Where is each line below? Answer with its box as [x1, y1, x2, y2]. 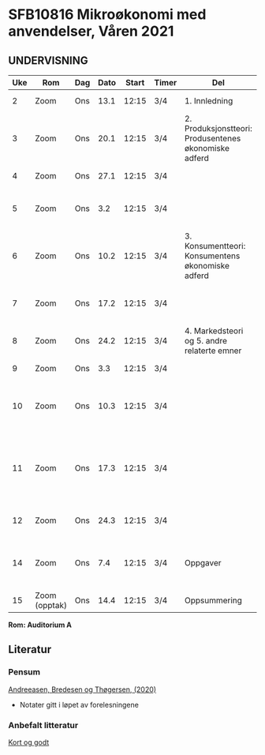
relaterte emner [184, 345, 242, 356]
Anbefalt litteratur [8, 719, 79, 731]
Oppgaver [184, 558, 222, 568]
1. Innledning [184, 96, 233, 106]
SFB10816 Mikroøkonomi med [8, 6, 207, 24]
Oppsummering [184, 595, 243, 606]
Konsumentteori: [184, 241, 246, 251]
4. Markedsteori [184, 325, 244, 336]
